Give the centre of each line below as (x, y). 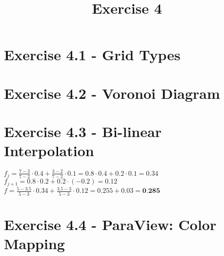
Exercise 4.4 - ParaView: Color (110, 224)
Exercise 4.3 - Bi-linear (83, 131)
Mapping (34, 243)
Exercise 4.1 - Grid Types (92, 55)
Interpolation (49, 151)
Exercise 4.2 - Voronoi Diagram (112, 93)
